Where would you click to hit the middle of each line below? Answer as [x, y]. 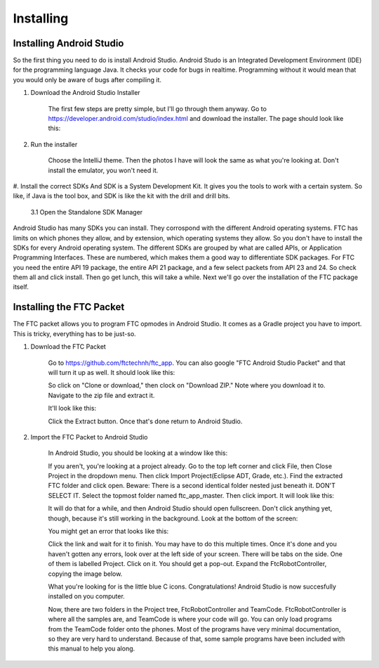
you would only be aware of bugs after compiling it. [87, 79]
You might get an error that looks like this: [108, 532]
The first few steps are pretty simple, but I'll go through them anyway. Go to [157, 108]
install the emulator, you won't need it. [103, 170]
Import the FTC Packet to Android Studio [89, 437]
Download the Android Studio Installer [85, 93]
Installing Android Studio [68, 43]
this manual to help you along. [92, 649]
